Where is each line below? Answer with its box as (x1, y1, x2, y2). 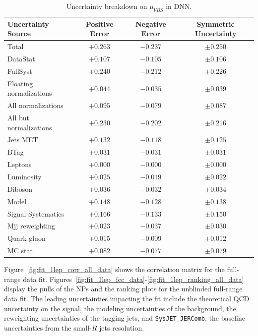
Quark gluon (7, 233, 46, 243)
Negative (135, 18, 166, 29)
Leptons (7, 159, 32, 169)
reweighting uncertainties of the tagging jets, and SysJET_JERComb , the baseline (4, 313, 245, 323)
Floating (7, 78, 33, 88)
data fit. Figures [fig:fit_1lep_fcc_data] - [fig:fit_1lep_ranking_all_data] (23, 274, 244, 284)
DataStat (7, 54, 35, 64)
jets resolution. (99, 322, 144, 333)
